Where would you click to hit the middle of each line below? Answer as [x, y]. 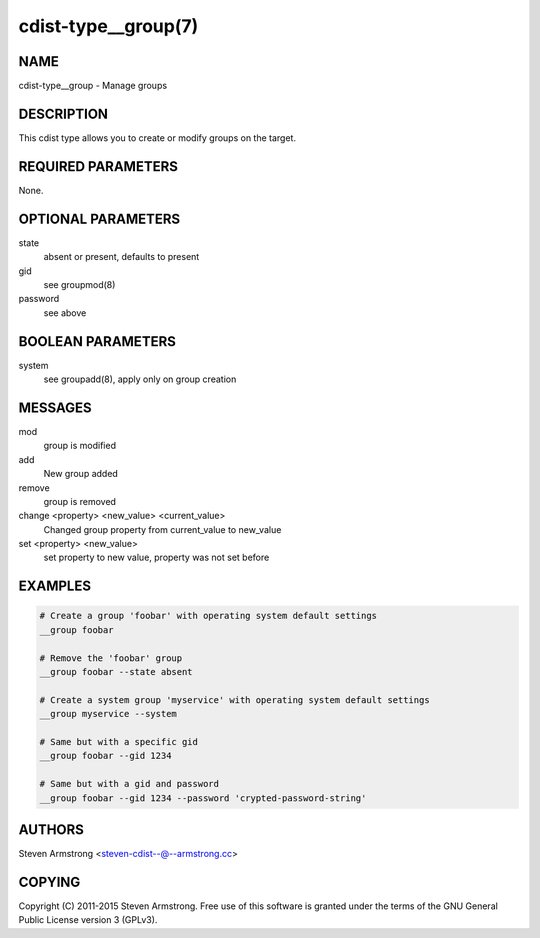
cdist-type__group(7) [108, 26]
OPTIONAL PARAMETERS [99, 218]
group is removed [80, 501]
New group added [81, 474]
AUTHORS [51, 829]
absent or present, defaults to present [121, 257]
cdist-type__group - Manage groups [93, 86]
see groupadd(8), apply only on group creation [140, 379]
